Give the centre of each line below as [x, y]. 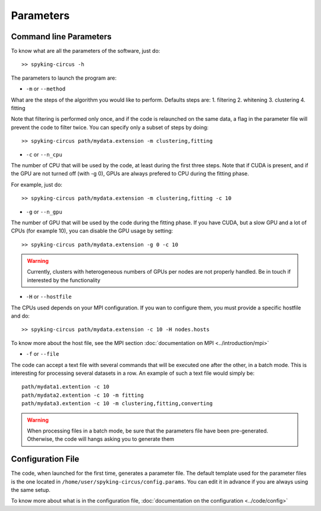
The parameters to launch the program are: [64, 78]
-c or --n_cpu [44, 154]
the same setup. [31, 490]
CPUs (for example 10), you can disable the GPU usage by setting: [92, 231]
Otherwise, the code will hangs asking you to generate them [101, 439]
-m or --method [45, 89]
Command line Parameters [62, 37]
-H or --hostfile [49, 297]
